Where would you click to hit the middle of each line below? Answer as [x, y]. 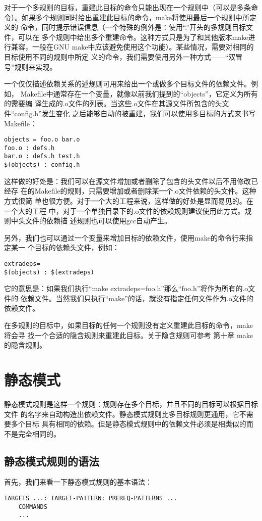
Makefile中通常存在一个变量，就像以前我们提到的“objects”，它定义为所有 [139, 93]
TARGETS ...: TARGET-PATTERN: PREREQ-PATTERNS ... [91, 499]
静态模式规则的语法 [52, 461]
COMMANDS [33, 507]
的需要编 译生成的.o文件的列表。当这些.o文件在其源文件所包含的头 [113, 103]
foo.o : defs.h [29, 148]
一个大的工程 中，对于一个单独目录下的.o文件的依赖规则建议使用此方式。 [124, 210]
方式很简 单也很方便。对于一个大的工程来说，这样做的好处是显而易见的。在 [129, 200]
